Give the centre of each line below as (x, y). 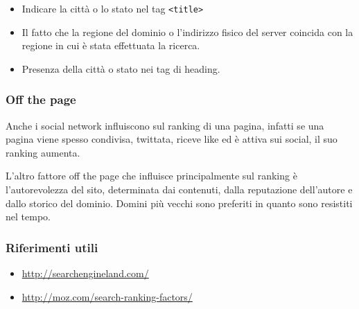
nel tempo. (28, 217)
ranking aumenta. (43, 152)
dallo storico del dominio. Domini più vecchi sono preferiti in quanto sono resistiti (179, 203)
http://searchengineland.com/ (85, 273)
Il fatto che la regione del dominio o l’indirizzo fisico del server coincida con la (187, 32)
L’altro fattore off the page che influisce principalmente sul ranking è (151, 176)
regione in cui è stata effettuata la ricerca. (111, 45)
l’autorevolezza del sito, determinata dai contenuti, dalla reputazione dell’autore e (179, 189)
